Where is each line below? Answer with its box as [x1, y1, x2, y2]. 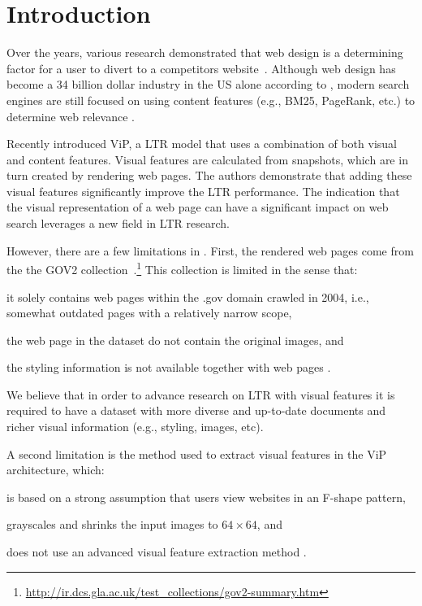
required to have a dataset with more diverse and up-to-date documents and [6, 402, 386, 419]
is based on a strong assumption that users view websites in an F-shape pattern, [6, 488, 406, 505]
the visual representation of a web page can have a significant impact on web [6, 198, 389, 216]
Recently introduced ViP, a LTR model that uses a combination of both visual [6, 135, 397, 152]
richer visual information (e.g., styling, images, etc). [6, 418, 264, 435]
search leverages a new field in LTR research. [6, 215, 230, 232]
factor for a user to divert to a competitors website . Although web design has [6, 59, 396, 76]
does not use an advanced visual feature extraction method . [6, 543, 307, 560]
